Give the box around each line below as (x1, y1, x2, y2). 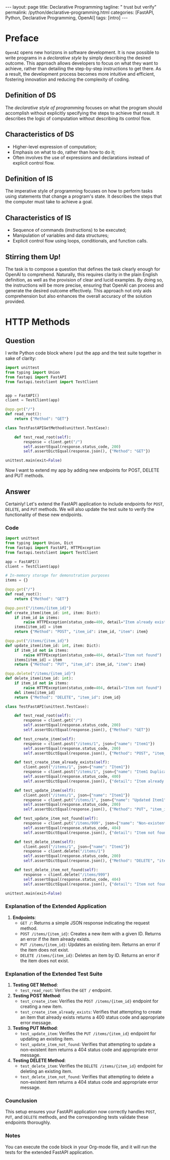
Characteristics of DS (5, 130, 74, 139)
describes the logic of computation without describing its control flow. (5, 115, 151, 121)
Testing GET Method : (12, 982, 58, 988)
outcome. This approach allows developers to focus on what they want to (5, 60, 158, 66)
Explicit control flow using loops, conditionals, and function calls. (12, 238, 148, 244)
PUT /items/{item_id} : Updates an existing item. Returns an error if (20, 941, 160, 948)
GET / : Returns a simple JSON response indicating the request (20, 920, 150, 926)
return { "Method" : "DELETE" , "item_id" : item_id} (14, 695, 121, 700)
